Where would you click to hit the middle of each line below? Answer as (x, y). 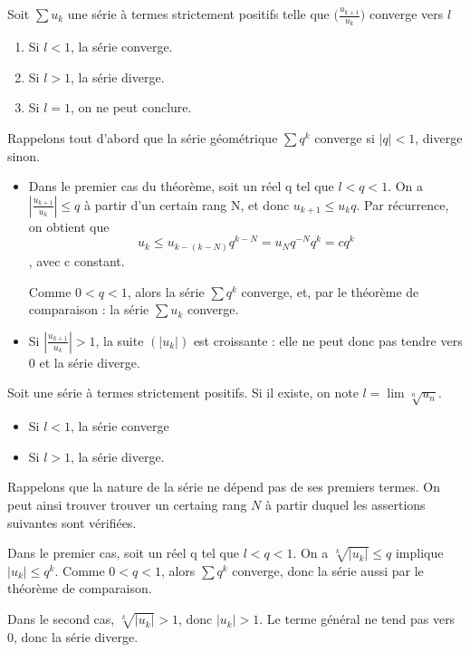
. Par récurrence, (403, 204)
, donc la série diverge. (76, 636)
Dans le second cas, (61, 619)
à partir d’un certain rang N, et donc (187, 204)
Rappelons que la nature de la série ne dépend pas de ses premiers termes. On (224, 487)
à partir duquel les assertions (345, 504)
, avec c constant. (77, 260)
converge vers (406, 14)
